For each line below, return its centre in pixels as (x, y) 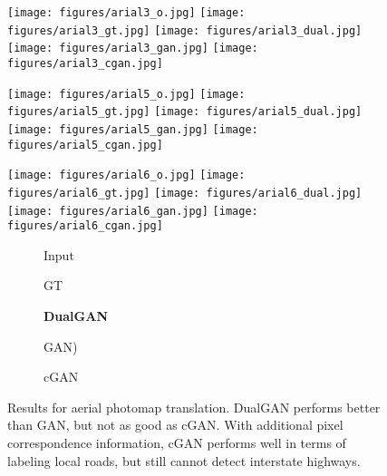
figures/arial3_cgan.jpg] (85, 63)
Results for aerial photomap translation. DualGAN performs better (194, 407)
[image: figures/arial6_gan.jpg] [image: (133, 211)
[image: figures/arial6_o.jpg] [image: (126, 175)
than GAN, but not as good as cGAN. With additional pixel (175, 425)
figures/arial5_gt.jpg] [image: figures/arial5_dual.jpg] (185, 112)
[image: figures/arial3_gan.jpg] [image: (133, 49)
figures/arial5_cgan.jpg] (85, 145)
